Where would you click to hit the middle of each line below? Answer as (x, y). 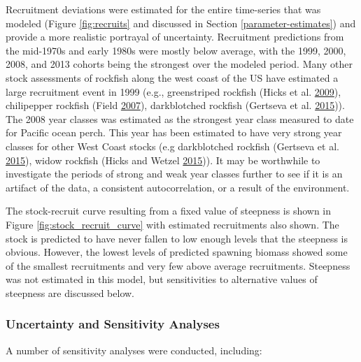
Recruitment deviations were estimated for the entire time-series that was (163, 9)
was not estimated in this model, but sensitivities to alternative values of (162, 279)
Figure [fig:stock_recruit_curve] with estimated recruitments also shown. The (172, 224)
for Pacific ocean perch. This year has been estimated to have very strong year (174, 132)
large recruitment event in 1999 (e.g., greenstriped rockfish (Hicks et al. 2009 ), (174, 91)
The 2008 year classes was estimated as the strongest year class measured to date (180, 118)
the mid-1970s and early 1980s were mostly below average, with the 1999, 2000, (176, 50)
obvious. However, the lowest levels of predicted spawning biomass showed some (177, 252)
